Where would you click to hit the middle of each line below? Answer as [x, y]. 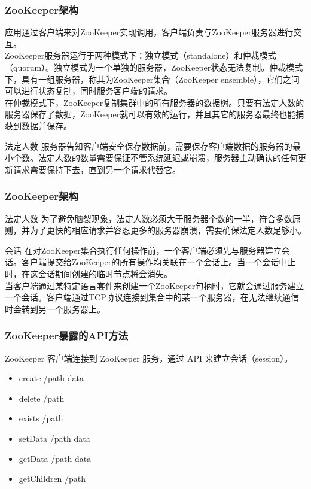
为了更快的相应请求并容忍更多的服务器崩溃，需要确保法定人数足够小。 [168, 230]
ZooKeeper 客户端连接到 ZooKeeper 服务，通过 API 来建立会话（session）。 [149, 358]
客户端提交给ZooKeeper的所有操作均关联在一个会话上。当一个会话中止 [158, 262]
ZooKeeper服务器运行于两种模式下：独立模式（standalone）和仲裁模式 [141, 55]
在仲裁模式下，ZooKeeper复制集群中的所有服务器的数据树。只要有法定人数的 [155, 102]
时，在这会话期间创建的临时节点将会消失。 [89, 273]
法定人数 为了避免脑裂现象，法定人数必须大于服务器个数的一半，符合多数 [149, 218]
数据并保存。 [46, 125]
